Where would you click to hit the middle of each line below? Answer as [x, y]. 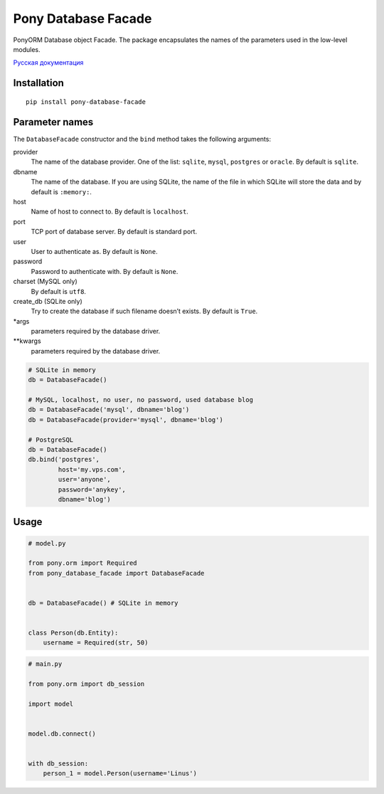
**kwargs [27, 341]
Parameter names [53, 122]
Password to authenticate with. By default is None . [105, 271]
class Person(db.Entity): [73, 633]
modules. [27, 49]
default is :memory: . [62, 191]
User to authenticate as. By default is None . [94, 251]
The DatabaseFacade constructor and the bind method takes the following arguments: [142, 139]
